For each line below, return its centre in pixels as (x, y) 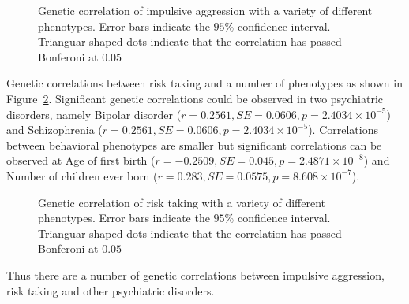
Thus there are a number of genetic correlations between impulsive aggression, (195, 274)
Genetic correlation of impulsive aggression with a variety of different (205, 10)
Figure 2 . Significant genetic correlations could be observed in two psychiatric (195, 98)
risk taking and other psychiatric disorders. (111, 290)
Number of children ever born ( (82, 175)
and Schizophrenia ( (54, 130)
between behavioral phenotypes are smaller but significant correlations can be (194, 145)
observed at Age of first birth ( (81, 160)
